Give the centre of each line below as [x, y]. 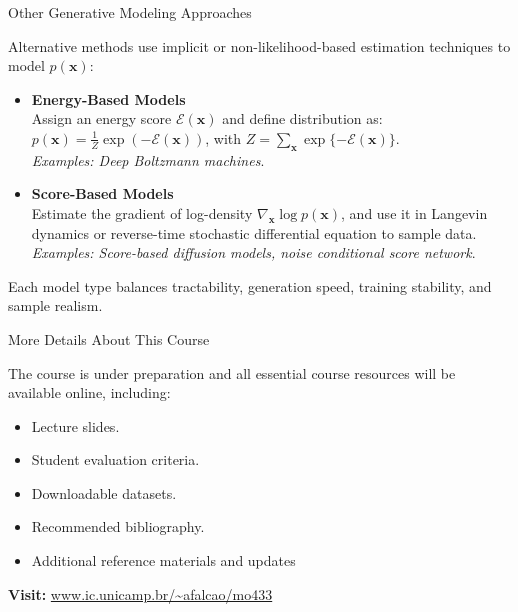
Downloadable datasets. [104, 492]
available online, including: [89, 392]
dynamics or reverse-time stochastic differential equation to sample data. [254, 232]
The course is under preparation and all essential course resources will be [232, 372]
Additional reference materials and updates [163, 560]
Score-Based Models [102, 193]
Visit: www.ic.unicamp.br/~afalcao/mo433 [140, 593]
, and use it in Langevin [414, 212]
